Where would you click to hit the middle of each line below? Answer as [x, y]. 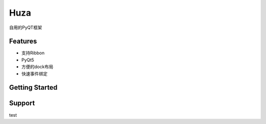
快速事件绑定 [34, 74]
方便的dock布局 [37, 67]
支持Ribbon [33, 53]
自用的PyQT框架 [26, 27]
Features [23, 41]
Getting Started [33, 87]
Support [22, 103]
